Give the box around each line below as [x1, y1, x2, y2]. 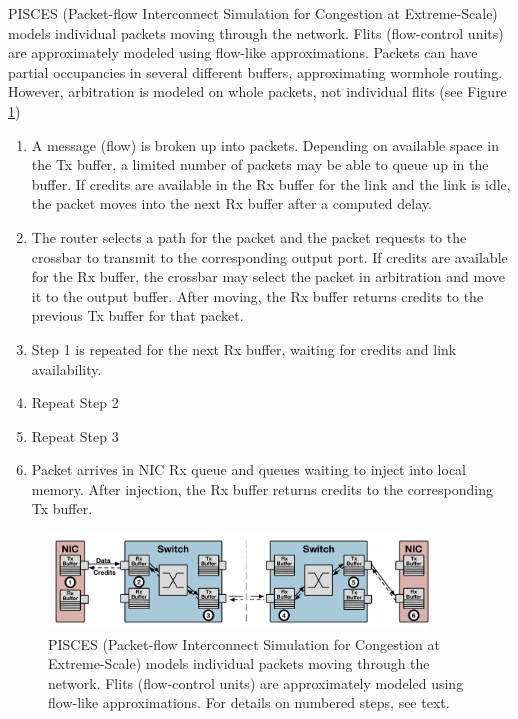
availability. [31, 358, 102, 379]
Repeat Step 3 [31, 425, 119, 446]
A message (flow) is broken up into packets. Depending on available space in [31, 134, 500, 155]
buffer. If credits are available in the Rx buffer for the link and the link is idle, [31, 173, 511, 194]
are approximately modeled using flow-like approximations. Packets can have [8, 42, 478, 63]
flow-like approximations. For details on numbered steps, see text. [48, 692, 450, 713]
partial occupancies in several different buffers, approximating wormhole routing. [8, 61, 503, 82]
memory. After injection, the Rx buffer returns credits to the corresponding [31, 478, 493, 499]
